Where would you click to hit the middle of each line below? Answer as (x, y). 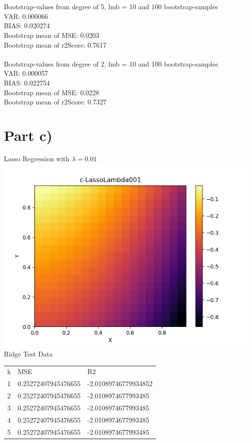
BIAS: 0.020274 (27, 26)
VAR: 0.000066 (26, 16)
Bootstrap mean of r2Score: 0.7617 (55, 44)
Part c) (28, 135)
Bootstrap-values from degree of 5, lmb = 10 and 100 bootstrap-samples (111, 7)
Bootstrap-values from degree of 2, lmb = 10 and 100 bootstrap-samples (111, 63)
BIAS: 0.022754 (27, 82)
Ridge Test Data (28, 354)
